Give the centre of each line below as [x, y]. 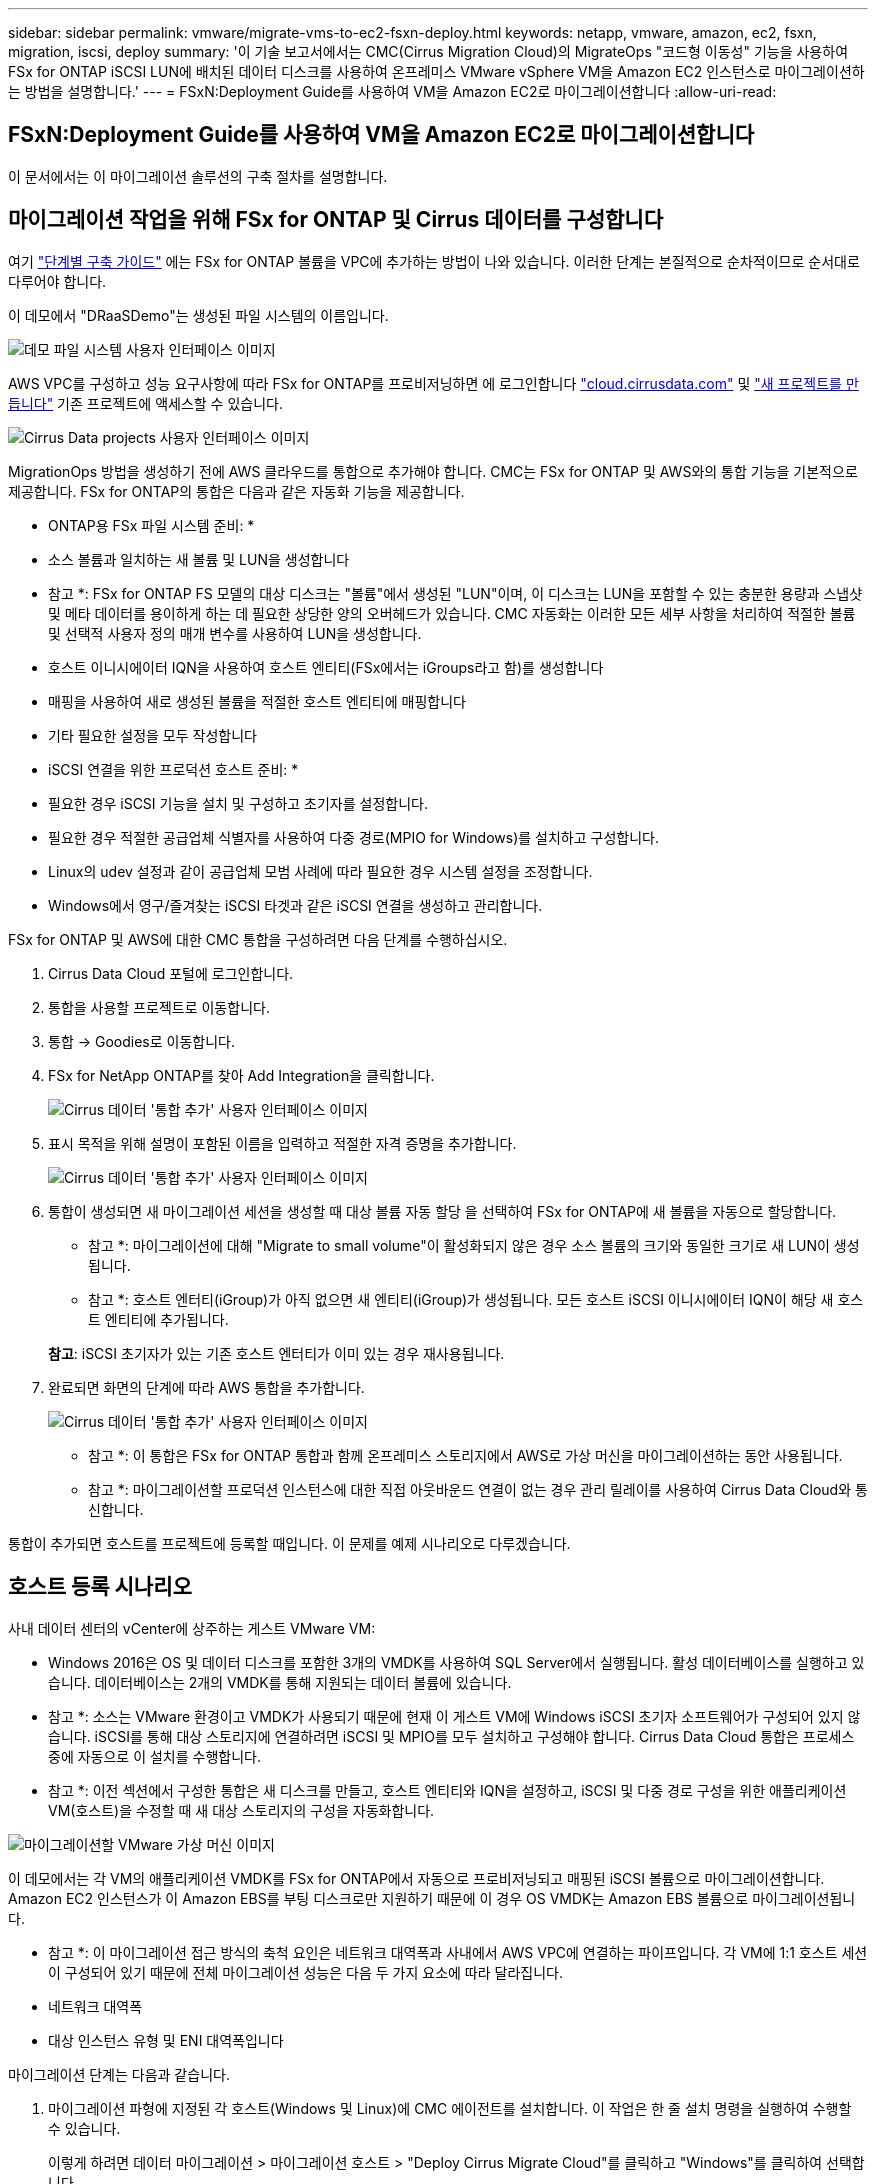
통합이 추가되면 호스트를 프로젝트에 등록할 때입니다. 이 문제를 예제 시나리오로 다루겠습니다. [289, 1543]
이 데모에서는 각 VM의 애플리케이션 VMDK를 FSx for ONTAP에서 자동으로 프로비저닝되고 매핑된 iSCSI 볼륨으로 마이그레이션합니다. [416, 1878]
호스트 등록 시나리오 [100, 1587]
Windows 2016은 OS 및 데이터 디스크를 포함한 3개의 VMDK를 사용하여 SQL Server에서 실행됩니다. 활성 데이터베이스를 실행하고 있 [456, 1662]
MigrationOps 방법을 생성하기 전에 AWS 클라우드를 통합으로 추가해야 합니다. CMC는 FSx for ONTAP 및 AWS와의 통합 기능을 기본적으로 [433, 471]
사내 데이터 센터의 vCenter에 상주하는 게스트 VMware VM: [192, 1628]
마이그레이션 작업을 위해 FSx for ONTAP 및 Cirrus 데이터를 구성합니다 [336, 220]
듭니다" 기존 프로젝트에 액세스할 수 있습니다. [145, 403]
